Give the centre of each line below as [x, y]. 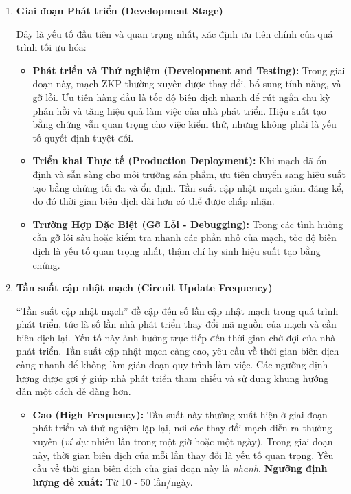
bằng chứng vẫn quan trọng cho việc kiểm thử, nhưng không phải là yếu [184, 124]
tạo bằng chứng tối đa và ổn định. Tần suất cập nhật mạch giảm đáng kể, [188, 187]
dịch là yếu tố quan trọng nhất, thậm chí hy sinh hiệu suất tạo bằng [177, 250]
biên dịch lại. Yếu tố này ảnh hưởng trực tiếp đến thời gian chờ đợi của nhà [176, 337]
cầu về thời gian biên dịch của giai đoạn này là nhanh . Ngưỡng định [180, 468]
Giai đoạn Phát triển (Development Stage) [120, 10]
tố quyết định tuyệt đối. [83, 137]
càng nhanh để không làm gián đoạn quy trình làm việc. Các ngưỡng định [172, 364]
